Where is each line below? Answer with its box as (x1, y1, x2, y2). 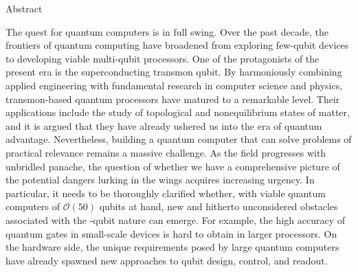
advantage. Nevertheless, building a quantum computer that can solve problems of (5, 132, 352, 146)
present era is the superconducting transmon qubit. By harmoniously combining (5, 65, 342, 79)
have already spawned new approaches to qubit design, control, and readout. (5, 253, 328, 267)
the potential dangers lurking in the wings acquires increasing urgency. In (5, 172, 315, 187)
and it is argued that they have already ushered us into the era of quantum (5, 118, 322, 133)
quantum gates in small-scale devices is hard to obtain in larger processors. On (5, 226, 337, 240)
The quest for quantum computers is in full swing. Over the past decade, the (5, 24, 328, 38)
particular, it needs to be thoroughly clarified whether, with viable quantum (5, 185, 326, 200)
